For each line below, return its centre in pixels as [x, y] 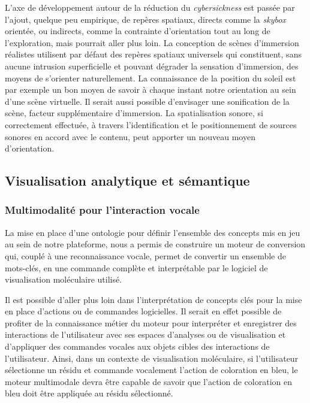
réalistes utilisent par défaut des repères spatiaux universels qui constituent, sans [153, 54]
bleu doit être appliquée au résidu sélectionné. [89, 393]
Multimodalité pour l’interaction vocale [102, 210]
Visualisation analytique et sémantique [127, 181]
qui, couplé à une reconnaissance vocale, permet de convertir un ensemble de [145, 255]
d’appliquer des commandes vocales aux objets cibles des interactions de [137, 346]
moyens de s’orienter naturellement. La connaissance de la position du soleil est [151, 78]
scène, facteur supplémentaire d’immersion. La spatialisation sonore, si [134, 113]
